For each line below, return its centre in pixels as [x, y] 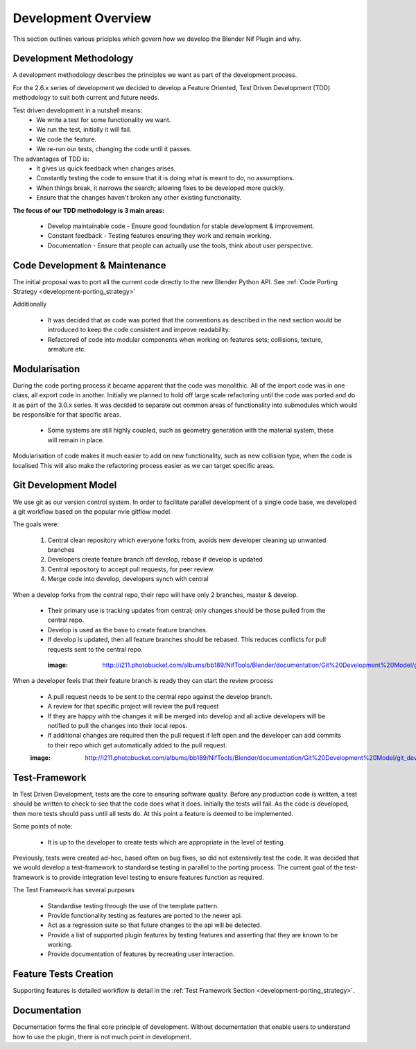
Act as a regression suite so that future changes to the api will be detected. [155, 925]
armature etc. [67, 349]
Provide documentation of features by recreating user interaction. [141, 954]
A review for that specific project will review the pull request [133, 706]
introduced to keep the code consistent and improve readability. [139, 330]
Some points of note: [43, 826]
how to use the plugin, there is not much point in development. [102, 1037]
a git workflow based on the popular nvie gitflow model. [93, 511]
